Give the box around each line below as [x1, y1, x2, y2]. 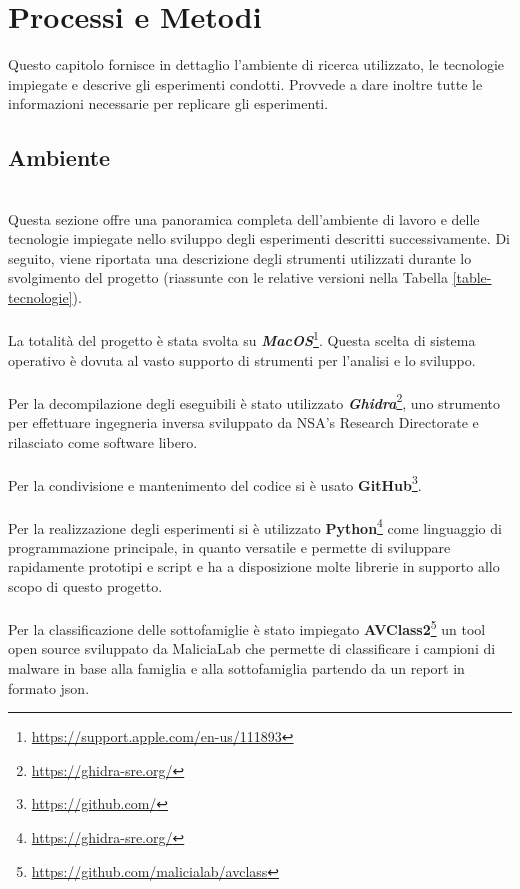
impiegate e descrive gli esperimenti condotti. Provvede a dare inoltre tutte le [8, 73, 483, 94]
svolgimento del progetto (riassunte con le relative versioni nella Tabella [8, 267, 448, 288]
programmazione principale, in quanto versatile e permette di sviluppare [8, 536, 451, 557]
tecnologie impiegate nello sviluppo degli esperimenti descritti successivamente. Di [8, 228, 510, 249]
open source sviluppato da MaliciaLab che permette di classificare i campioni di [8, 638, 496, 659]
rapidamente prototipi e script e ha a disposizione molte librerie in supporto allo [8, 556, 500, 577]
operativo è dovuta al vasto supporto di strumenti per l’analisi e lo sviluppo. [8, 349, 476, 370]
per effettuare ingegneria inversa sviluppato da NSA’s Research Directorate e [8, 411, 479, 432]
